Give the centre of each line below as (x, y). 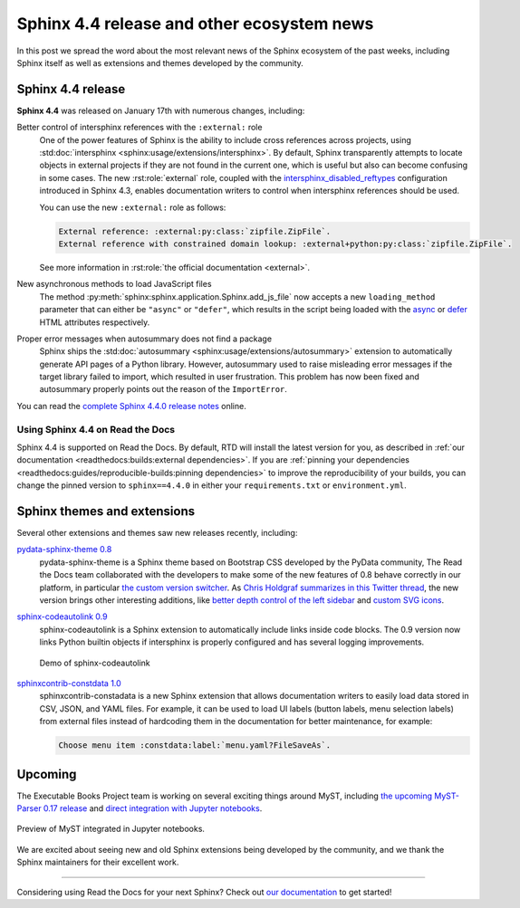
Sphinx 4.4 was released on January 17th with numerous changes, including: (161, 110)
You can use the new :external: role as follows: (133, 207)
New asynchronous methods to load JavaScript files (114, 284)
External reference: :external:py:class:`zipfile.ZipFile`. (195, 231)
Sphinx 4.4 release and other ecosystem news (195, 24)
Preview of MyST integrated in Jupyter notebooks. (111, 829)
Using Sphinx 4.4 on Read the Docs (96, 429)
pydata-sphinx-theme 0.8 (64, 550)
